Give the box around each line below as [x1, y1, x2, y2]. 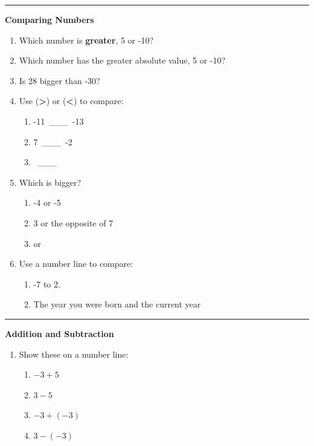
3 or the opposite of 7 [33, 216, 114, 229]
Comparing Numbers [5, 13, 94, 25]
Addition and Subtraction [5, 327, 114, 339]
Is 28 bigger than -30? [19, 74, 100, 87]
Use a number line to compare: [19, 257, 133, 270]
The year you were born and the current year [33, 298, 201, 310]
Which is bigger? [19, 175, 82, 188]
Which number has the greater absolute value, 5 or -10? [19, 54, 226, 67]
